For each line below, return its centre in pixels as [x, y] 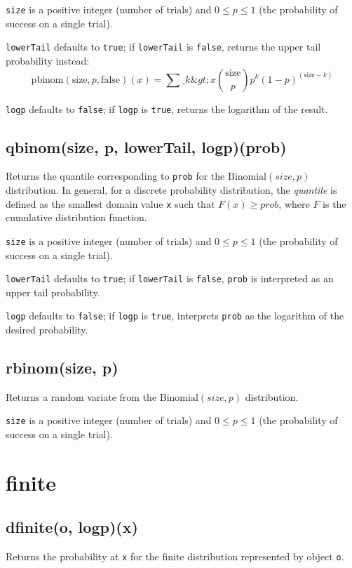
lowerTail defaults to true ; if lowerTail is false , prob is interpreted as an [170, 278]
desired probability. [47, 330]
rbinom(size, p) [62, 367]
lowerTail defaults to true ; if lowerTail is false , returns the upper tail [163, 47]
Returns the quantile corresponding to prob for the [115, 176]
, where [294, 203]
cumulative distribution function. [76, 217]
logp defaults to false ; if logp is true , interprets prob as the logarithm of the [175, 316]
